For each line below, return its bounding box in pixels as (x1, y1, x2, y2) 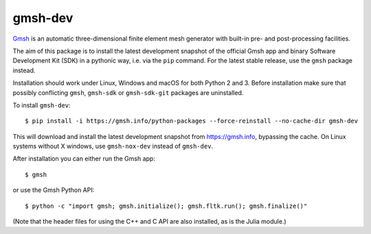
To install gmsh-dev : (12, 100, 71, 109)
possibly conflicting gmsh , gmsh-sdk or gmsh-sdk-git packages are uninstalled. (12, 88, 244, 96)
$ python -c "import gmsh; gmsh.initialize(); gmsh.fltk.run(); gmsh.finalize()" (25, 202, 308, 210)
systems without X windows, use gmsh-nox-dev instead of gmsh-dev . (12, 142, 213, 151)
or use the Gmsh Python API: (12, 186, 95, 194)
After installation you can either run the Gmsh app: (12, 155, 156, 163)
